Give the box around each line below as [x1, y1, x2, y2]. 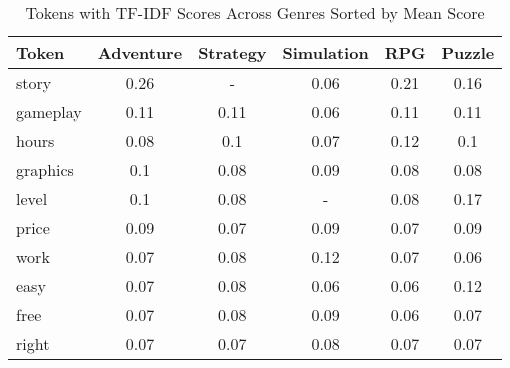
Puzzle [441, 41, 495, 64]
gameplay [16, 100, 82, 123]
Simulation [282, 41, 369, 64]
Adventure [97, 41, 183, 64]
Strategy [198, 41, 267, 64]
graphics [16, 158, 74, 181]
